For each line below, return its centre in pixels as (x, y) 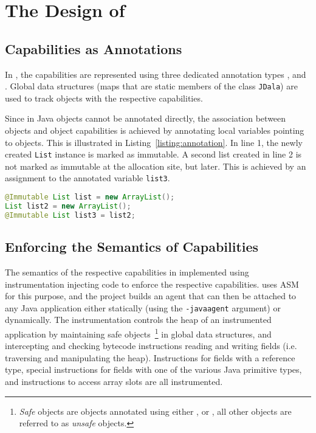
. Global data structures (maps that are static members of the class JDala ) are (151, 86)
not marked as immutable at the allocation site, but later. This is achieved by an (156, 166)
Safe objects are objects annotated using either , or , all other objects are (155, 411)
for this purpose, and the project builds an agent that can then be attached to (151, 296)
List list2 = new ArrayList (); (68, 206)
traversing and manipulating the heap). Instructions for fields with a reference (150, 357)
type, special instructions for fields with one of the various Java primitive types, (153, 369)
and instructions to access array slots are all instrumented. (114, 381)
